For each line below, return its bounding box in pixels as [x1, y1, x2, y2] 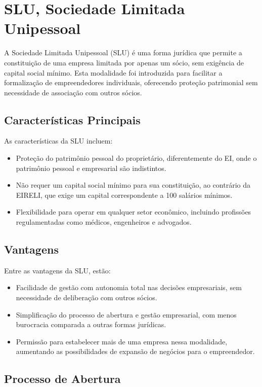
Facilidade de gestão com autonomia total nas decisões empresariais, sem [16, 282, 242, 293]
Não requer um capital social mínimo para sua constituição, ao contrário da [16, 180, 250, 190]
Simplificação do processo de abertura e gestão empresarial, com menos [16, 309, 237, 320]
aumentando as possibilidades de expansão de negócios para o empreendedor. [16, 346, 255, 357]
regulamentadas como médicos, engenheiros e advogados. [16, 217, 192, 227]
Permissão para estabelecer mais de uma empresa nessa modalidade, [16, 336, 228, 346]
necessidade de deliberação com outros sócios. [16, 292, 157, 303]
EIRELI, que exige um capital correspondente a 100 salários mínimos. [16, 189, 233, 200]
